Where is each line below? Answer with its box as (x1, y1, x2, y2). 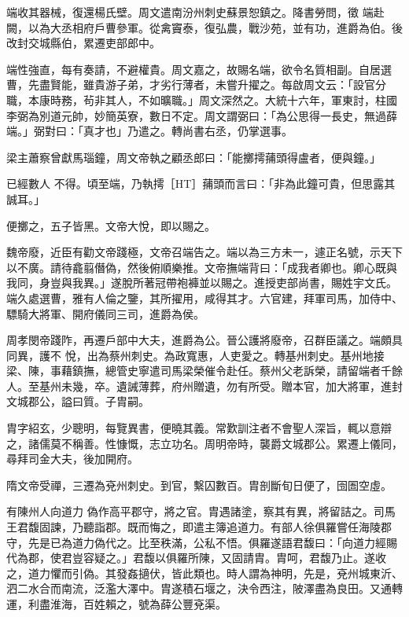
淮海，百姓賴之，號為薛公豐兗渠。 (50, 596, 227, 611)
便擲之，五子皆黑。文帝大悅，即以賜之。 (6, 217, 216, 233)
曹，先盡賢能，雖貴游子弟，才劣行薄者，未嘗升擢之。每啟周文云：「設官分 (6, 76, 386, 93)
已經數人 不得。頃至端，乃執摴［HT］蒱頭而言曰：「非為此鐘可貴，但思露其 (6, 175, 396, 192)
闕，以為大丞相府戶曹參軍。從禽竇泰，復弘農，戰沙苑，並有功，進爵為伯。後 (6, 19, 403, 35)
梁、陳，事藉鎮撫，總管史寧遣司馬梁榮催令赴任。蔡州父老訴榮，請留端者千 (6, 362, 392, 379)
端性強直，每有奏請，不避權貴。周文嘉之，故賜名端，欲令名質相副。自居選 (6, 61, 392, 77)
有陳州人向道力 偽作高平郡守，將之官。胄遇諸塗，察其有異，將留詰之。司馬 (6, 503, 396, 520)
